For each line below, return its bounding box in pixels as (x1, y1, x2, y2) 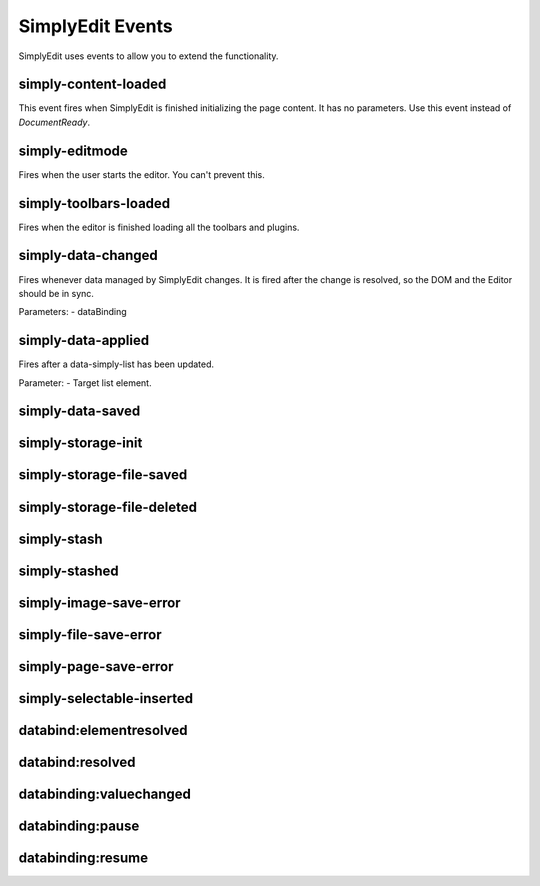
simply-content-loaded (18, 76, 167, 93)
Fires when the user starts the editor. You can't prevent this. (18, 168, 265, 180)
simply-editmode (18, 142, 129, 159)
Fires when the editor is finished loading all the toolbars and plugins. (18, 221, 300, 233)
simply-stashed (18, 562, 119, 579)
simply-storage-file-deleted (18, 498, 198, 515)
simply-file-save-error (18, 626, 162, 643)
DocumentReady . (18, 116, 91, 128)
